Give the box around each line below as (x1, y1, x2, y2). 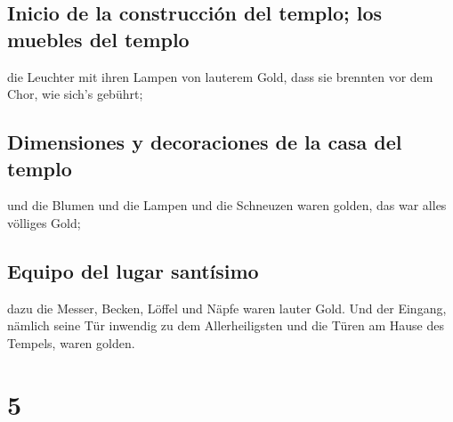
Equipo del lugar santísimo (7, 256, 259, 284)
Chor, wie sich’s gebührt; (7, 85, 143, 103)
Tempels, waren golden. (7, 333, 135, 352)
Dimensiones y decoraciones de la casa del (7, 128, 402, 156)
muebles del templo (7, 25, 190, 53)
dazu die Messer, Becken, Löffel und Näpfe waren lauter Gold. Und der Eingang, (7, 298, 447, 317)
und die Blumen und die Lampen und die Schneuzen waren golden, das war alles (7, 196, 447, 215)
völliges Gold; (7, 213, 81, 231)
